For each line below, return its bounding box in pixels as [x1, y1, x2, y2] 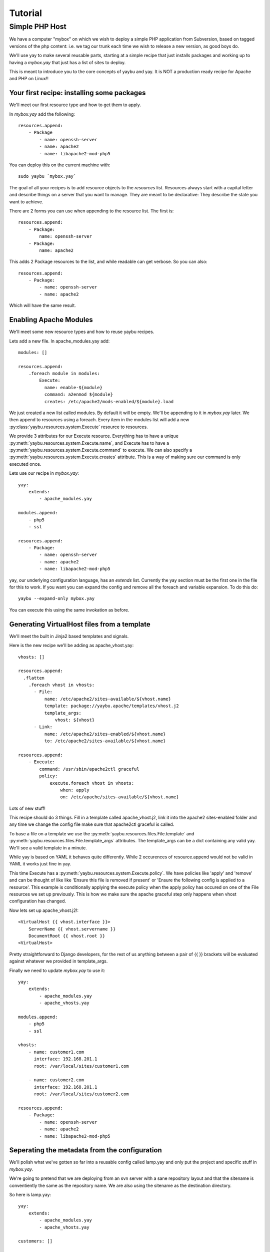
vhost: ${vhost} [55, 717, 95, 723]
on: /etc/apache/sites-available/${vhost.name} [60, 794, 179, 800]
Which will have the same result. [9, 302, 76, 308]
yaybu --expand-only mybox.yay [18, 596, 95, 601]
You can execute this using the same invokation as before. [9, 606, 129, 613]
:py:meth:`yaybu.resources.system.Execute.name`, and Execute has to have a [9, 440, 169, 446]
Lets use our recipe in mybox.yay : [9, 470, 79, 476]
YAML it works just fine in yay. [9, 861, 71, 867]
